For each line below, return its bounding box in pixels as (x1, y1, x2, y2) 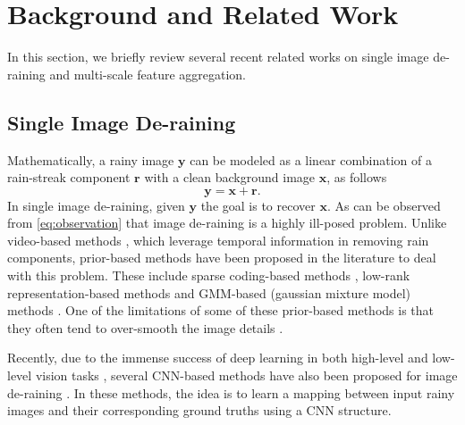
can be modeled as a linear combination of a (190, 150, 432, 169)
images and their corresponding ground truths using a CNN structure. (7, 401, 392, 420)
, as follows (326, 168, 387, 187)
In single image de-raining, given (7, 196, 185, 214)
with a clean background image (144, 168, 316, 187)
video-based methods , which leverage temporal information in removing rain (7, 230, 429, 249)
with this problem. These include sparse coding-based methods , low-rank (7, 266, 410, 285)
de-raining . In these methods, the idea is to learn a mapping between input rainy (7, 383, 455, 402)
